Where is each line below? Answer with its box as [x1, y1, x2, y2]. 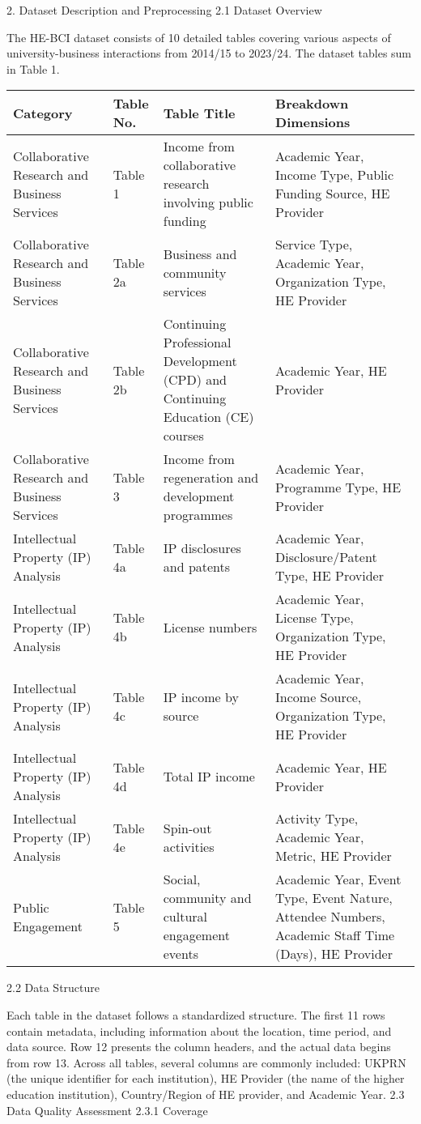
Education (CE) [163, 407, 254, 427]
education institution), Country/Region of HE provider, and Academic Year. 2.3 [6, 1085, 405, 1102]
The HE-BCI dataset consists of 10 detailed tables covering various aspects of [6, 28, 391, 45]
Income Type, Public [275, 164, 394, 184]
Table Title [163, 103, 236, 122]
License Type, [275, 608, 354, 628]
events [163, 944, 198, 964]
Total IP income [163, 767, 255, 786]
